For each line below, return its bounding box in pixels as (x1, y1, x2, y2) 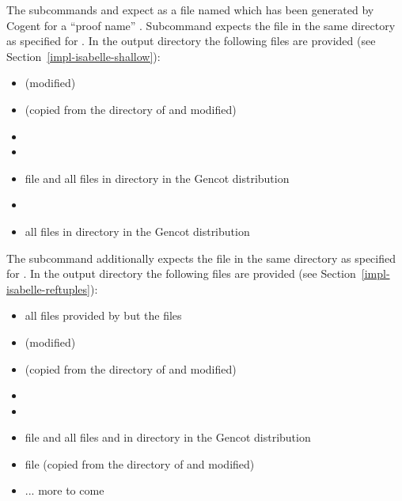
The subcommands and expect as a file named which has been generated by (6, 2, 374, 17)
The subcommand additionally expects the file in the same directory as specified (6, 249, 396, 266)
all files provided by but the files (25, 307, 182, 324)
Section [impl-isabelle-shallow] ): (6, 47, 161, 64)
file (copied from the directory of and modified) (25, 455, 255, 472)
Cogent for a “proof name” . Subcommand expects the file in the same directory (6, 17, 396, 33)
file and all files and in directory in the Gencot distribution (25, 429, 311, 446)
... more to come (25, 482, 104, 499)
